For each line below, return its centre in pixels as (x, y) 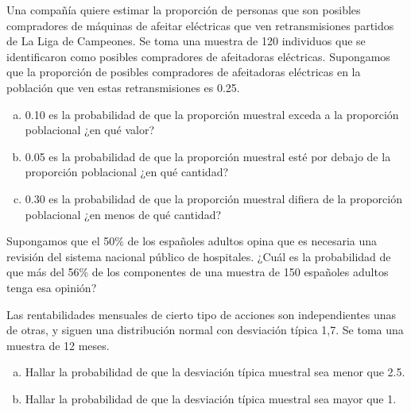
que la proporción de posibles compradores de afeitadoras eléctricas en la (184, 72)
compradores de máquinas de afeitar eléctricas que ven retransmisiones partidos (200, 25)
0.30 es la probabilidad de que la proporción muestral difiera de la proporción (213, 198)
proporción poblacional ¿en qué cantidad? (127, 172)
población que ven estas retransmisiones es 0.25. (123, 87)
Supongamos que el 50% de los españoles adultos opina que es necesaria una (192, 241)
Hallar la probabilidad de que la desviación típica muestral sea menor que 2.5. (215, 372)
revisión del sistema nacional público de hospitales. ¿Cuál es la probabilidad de (199, 256)
